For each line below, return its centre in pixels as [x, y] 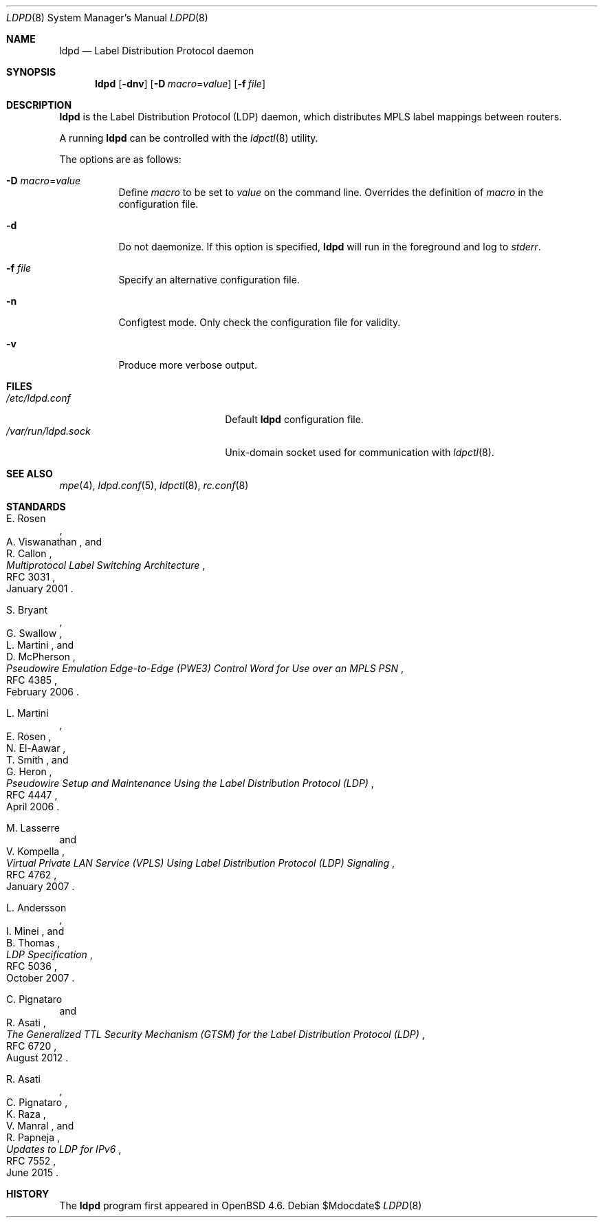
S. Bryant [27, 610]
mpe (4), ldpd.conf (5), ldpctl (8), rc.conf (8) [154, 485]
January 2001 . [40, 588]
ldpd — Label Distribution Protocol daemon [157, 51]
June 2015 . [32, 1172]
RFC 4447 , [32, 795]
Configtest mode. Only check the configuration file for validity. [260, 322]
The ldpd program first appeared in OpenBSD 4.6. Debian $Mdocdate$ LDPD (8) [241, 1205]
